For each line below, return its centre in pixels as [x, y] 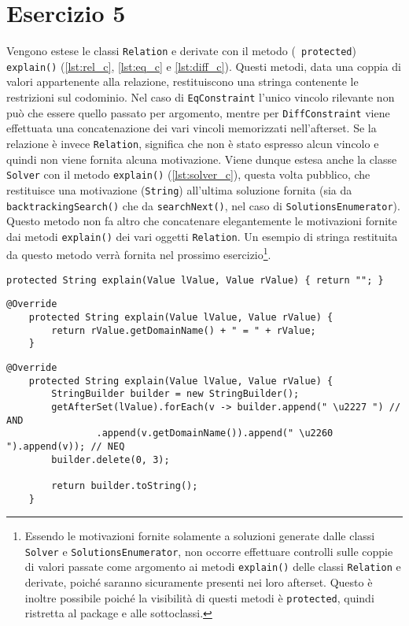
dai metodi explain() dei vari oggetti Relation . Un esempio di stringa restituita [202, 236]
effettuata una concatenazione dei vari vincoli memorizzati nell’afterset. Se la [192, 128]
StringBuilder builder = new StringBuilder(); [175, 394]
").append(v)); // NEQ [66, 446]
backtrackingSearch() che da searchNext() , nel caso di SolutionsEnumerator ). [203, 205]
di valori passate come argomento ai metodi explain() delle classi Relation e [213, 567]
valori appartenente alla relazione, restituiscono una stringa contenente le [182, 81]
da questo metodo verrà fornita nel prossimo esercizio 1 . [139, 254]
